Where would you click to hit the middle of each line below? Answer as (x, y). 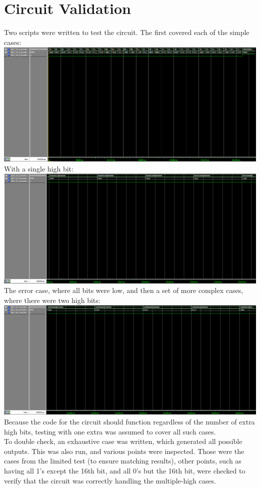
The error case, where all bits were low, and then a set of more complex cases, (124, 290)
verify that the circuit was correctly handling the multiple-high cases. (110, 480)
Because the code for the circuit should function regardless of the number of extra (129, 421)
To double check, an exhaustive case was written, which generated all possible (123, 441)
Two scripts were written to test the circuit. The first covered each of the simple (127, 32)
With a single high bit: (39, 168)
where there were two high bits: (52, 300)
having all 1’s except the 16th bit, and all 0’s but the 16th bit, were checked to (125, 470)
